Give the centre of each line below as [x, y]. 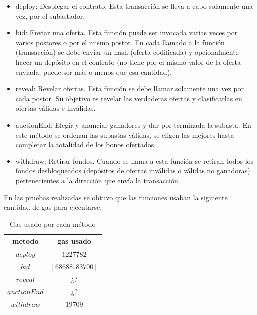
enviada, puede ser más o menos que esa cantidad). [94, 72]
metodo [26, 241]
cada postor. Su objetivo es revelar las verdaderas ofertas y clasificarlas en [129, 98]
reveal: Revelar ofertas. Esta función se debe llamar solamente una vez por [130, 88]
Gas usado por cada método [53, 224]
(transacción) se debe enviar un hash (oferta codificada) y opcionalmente [127, 52]
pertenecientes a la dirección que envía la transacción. [98, 180]
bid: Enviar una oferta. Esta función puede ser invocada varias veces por [127, 33]
